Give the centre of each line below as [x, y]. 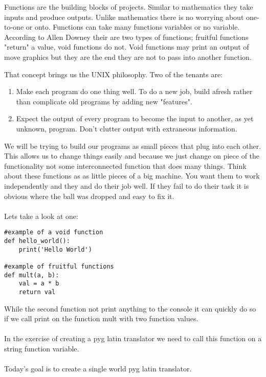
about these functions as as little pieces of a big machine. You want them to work [132, 176]
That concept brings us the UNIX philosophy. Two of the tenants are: [113, 74]
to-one [14, 27]
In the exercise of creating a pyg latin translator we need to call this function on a [133, 338]
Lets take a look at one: [41, 216]
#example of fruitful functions [59, 266]
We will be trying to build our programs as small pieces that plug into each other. [133, 146]
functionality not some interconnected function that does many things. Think [125, 165]
